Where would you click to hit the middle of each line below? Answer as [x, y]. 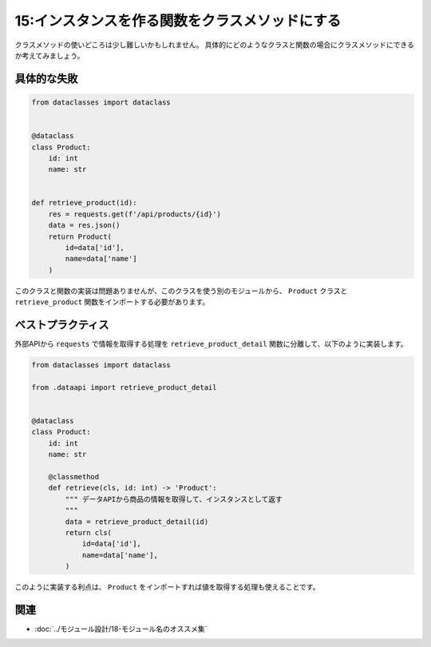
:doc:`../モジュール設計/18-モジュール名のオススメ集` [121, 629]
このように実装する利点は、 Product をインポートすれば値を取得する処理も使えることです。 [167, 587]
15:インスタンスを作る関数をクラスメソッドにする [178, 21]
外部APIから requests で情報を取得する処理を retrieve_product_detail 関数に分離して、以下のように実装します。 [211, 344]
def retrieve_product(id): [84, 203]
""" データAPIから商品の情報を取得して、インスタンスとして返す [174, 499]
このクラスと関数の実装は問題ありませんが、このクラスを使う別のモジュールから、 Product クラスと [181, 291]
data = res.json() [84, 225]
